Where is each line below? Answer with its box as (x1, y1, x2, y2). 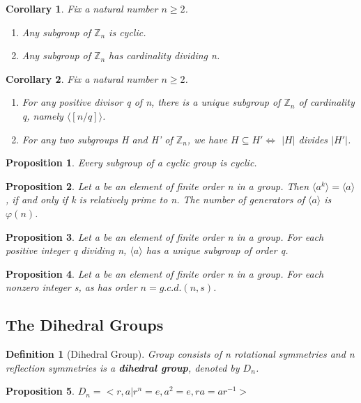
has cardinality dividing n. (109, 48, 220, 63)
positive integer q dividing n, (6, 243, 127, 258)
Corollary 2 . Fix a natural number (6, 71, 158, 86)
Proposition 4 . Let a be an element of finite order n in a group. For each (6, 266, 324, 280)
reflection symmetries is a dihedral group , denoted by (6, 360, 240, 374)
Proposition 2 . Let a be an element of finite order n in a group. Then (6, 178, 309, 193)
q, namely (22, 108, 63, 123)
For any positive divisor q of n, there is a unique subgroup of (22, 95, 281, 109)
